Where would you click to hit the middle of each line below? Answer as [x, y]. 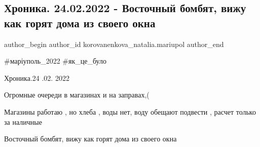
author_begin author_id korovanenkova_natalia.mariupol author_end [114, 44]
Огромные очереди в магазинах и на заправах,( [77, 95]
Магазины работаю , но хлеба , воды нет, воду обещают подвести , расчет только [130, 111]
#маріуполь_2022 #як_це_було [55, 61]
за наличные [23, 121]
